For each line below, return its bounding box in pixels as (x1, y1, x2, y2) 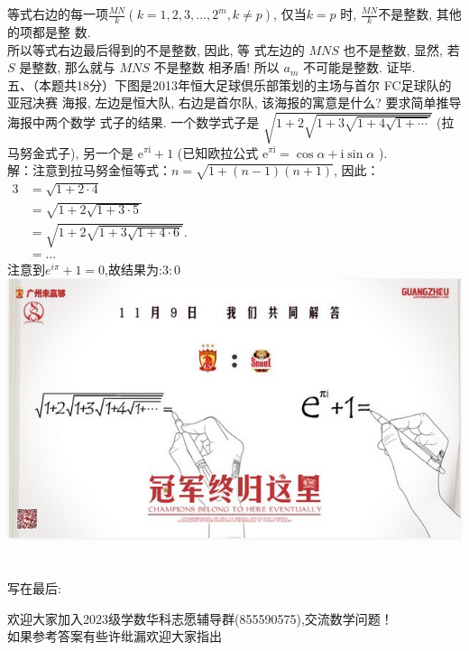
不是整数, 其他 (378, 5, 462, 23)
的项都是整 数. (7, 23, 91, 41)
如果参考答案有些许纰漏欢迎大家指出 (7, 627, 222, 646)
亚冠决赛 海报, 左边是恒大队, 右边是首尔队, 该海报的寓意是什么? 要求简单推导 (7, 93, 462, 112)
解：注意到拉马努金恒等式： (7, 161, 171, 180)
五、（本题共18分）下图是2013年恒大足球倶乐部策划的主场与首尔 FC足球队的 (7, 75, 452, 94)
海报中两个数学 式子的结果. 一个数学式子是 (7, 113, 260, 132)
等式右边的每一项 (7, 5, 108, 23)
